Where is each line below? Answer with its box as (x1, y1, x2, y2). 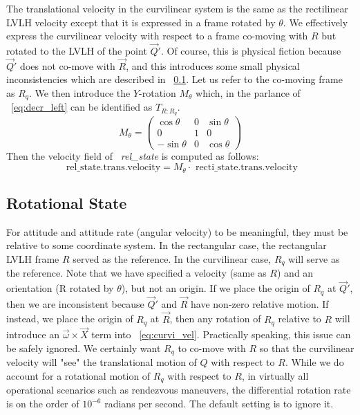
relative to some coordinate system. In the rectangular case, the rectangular (6, 238, 327, 252)
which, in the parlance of (196, 86, 301, 100)
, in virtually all (241, 368, 309, 382)
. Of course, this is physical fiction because (160, 44, 341, 57)
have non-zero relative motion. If (191, 296, 329, 311)
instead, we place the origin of (6, 311, 133, 326)
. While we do (285, 355, 344, 369)
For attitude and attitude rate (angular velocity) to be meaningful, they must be (6, 224, 348, 239)
